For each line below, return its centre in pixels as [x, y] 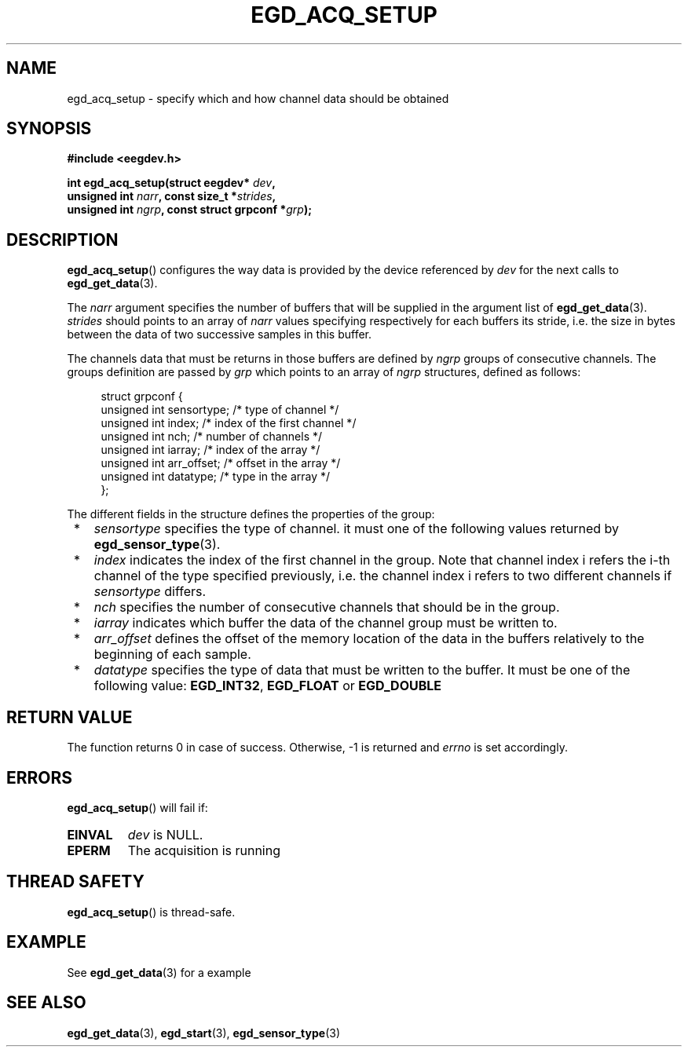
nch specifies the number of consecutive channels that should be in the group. [327, 607]
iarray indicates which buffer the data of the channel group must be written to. [326, 623]
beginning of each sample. [172, 654]
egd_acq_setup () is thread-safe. [151, 912]
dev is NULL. [165, 834]
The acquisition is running [204, 850]
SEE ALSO [46, 1003]
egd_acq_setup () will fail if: [137, 807]
